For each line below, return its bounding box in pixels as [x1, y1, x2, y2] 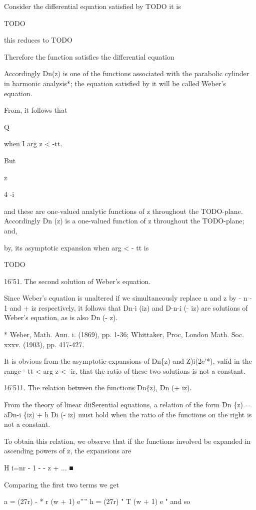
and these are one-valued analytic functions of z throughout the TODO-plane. [4, 205, 243, 216]
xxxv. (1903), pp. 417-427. [4, 339, 84, 349]
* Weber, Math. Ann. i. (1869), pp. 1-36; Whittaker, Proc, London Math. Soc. [4, 329, 244, 340]
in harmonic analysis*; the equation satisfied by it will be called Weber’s [4, 78, 226, 88]
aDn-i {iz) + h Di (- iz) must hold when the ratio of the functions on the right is [4, 409, 252, 419]
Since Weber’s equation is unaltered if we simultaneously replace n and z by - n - [4, 293, 252, 303]
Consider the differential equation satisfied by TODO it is [4, 1, 181, 11]
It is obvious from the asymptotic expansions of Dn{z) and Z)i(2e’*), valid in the [4, 356, 252, 366]
